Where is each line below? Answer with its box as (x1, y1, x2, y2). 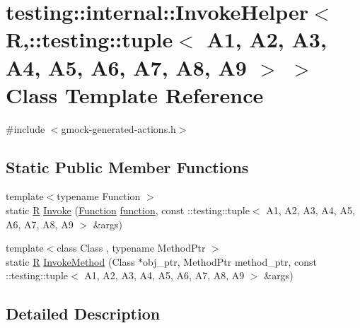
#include (6, 121, 45, 136)
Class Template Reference (6, 80, 264, 109)
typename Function (57, 189, 141, 204)
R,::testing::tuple (6, 25, 173, 54)
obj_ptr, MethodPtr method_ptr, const (143, 254, 317, 269)
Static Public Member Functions (6, 156, 249, 177)
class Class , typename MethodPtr (57, 240, 206, 255)
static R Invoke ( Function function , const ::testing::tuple (6, 203, 250, 218)
